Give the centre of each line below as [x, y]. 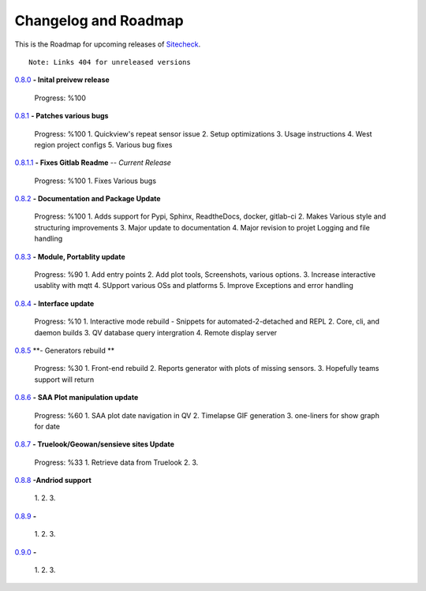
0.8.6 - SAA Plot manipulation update [77, 398]
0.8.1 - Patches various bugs [62, 116]
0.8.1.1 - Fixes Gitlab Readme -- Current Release [93, 163]
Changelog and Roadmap [99, 21]
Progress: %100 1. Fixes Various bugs [95, 181]
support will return [64, 380]
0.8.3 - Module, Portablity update [70, 256]
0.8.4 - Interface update [54, 303]
